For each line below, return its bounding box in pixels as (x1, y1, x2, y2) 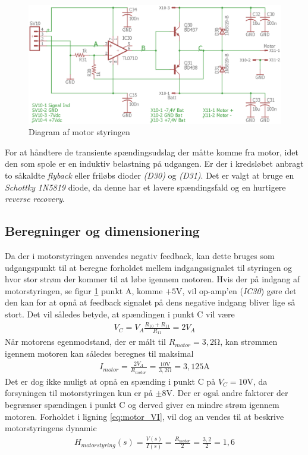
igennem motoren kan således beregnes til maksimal (5, 347, 194, 360)
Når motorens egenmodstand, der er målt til (5, 335, 166, 348)
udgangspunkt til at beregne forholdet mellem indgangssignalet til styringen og (5, 261, 293, 273)
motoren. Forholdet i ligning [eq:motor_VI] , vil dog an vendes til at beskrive (5, 410, 284, 422)
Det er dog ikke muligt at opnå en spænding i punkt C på (5, 375, 216, 387)
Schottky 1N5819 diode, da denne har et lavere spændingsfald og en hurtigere (5, 180, 286, 193)
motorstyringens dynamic (5, 422, 97, 434)
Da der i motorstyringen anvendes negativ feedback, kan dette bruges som (5, 249, 275, 261)
